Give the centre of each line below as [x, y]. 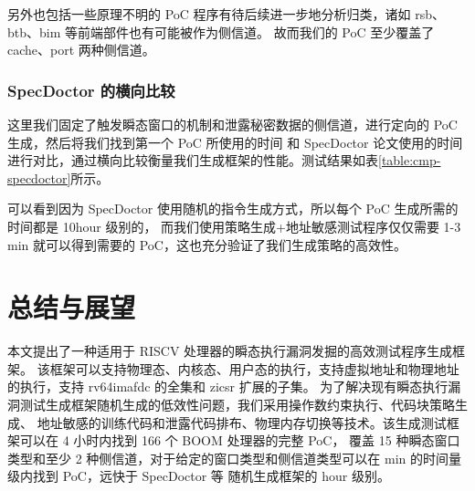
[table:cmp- [410, 160]
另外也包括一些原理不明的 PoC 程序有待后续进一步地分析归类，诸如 [209, 14]
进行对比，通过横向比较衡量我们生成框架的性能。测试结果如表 [193, 160]
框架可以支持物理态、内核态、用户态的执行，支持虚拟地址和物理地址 [254, 368]
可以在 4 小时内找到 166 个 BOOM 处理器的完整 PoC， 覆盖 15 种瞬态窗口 [240, 440]
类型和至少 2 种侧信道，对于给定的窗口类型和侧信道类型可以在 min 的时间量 [234, 458]
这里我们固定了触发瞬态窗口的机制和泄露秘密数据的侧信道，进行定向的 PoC [232, 124]
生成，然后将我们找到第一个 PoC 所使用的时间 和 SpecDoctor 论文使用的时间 [235, 142]
